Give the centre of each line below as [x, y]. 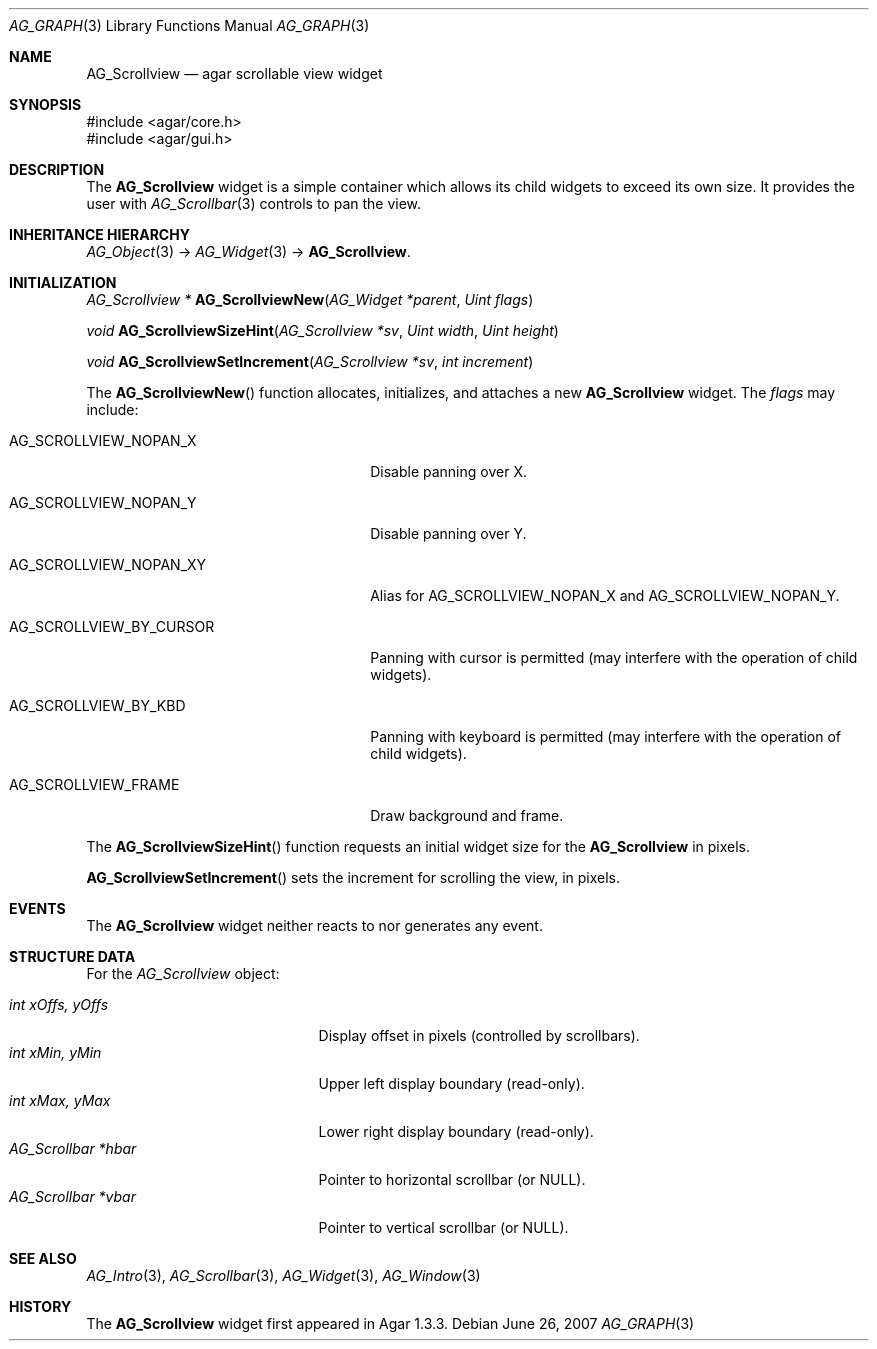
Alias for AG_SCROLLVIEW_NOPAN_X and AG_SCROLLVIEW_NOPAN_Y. [605, 595]
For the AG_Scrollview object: [183, 973]
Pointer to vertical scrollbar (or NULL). [443, 1227]
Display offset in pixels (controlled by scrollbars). [479, 1035]
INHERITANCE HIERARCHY [99, 234]
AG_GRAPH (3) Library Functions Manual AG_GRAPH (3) [189, 25]
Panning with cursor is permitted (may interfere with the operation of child [614, 657]
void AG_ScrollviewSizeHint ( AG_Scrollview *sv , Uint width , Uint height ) [322, 330]
